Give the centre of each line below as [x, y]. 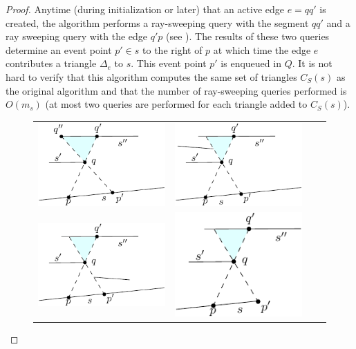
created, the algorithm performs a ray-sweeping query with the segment [157, 22]
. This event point [169, 63]
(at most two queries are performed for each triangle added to [176, 104]
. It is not [312, 63]
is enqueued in [251, 63]
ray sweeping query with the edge [77, 36]
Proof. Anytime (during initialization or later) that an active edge [145, 9]
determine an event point [59, 49]
